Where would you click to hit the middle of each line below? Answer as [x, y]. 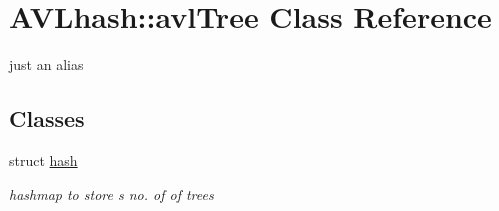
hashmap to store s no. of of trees [111, 193]
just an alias [46, 64]
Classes [47, 118]
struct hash [43, 159]
